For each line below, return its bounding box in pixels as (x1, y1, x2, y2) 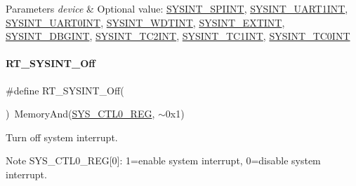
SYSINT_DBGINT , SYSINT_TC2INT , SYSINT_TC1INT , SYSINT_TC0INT (6, 29, 350, 43)
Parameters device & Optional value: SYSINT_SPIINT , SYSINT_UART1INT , (6, 1, 348, 15)
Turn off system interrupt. (6, 129, 118, 144)
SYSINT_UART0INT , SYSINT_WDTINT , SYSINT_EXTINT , (6, 15, 285, 29)
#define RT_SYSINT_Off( (6, 83, 124, 97)
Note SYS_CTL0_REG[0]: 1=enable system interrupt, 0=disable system (6, 153, 321, 168)
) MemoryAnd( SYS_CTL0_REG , (6, 106, 155, 121)
